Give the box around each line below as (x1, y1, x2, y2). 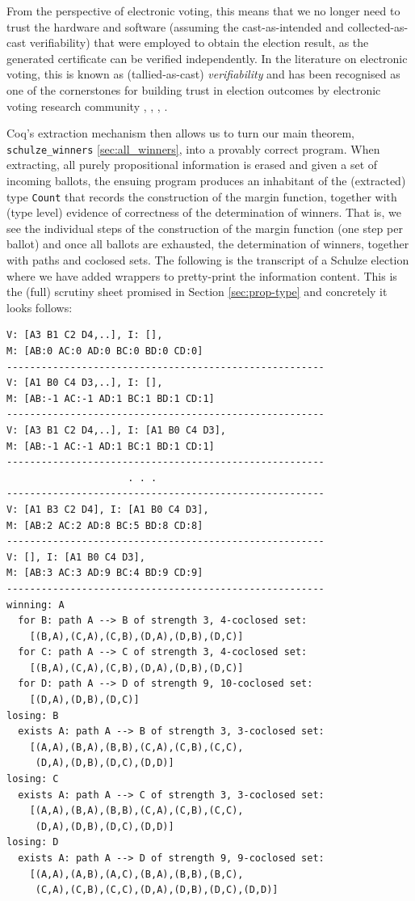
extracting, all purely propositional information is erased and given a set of (6, 156, 378, 173)
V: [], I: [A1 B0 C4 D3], (6, 551, 145, 563)
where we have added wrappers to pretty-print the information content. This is (6, 267, 397, 284)
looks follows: (6, 298, 73, 315)
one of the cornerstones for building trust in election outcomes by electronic (6, 81, 381, 98)
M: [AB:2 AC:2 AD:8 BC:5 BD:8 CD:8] (6, 519, 203, 531)
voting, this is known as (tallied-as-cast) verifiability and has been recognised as (6, 66, 400, 82)
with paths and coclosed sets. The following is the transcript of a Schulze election (6, 252, 409, 269)
